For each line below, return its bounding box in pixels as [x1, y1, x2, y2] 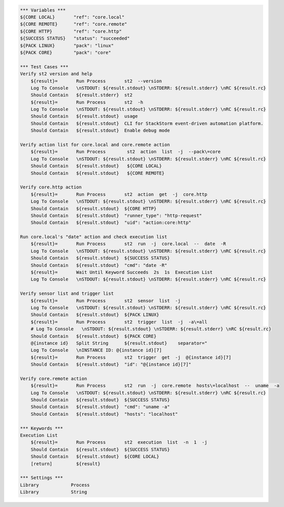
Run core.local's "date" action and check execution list [20, 234, 167, 240]
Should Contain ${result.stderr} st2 [30, 92, 133, 98]
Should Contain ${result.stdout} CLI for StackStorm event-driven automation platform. [30, 121, 264, 126]
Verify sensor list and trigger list [20, 291, 114, 296]
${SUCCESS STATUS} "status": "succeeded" [20, 35, 130, 42]
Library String [20, 489, 87, 495]
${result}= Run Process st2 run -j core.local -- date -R [30, 241, 226, 247]
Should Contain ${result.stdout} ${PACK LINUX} [30, 312, 159, 318]
